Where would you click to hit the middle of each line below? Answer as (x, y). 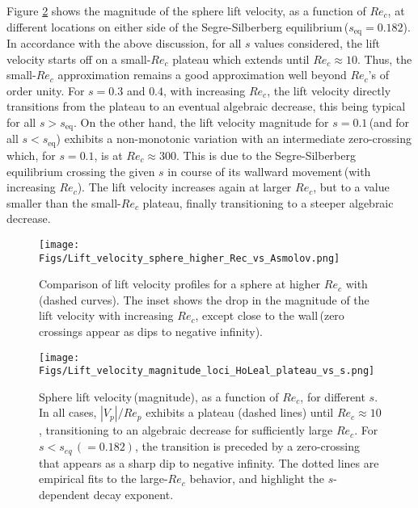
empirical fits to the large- (103, 479)
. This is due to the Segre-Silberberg (266, 155)
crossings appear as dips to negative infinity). (151, 331)
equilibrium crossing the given (81, 171)
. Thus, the (384, 59)
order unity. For (46, 90)
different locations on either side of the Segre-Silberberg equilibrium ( (178, 26)
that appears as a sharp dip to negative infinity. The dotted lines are (209, 462)
